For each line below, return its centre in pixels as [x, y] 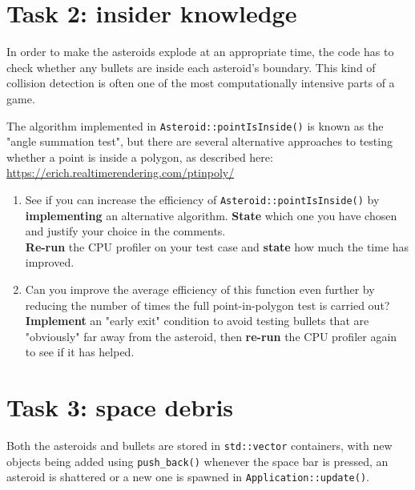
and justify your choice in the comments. [125, 231]
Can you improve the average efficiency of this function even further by [200, 289]
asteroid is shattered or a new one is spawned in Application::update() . [188, 477]
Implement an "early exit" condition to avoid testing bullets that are [197, 321]
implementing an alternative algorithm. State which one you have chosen [211, 215]
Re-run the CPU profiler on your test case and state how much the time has [217, 246]
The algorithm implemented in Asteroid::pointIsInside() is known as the [195, 125]
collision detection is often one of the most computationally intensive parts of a [201, 83]
